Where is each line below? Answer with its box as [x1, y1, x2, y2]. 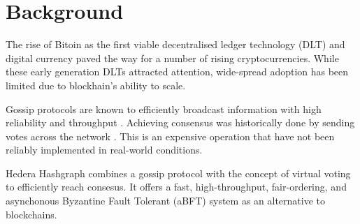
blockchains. [6, 207, 57, 221]
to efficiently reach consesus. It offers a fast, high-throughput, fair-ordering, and [6, 179, 347, 194]
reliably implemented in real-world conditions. [6, 142, 203, 157]
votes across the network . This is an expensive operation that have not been [6, 128, 335, 143]
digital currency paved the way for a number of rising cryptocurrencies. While [6, 50, 339, 65]
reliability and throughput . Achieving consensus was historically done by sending [6, 115, 355, 130]
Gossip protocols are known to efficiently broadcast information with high [6, 101, 322, 116]
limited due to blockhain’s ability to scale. [6, 77, 186, 92]
